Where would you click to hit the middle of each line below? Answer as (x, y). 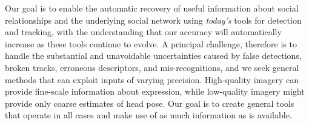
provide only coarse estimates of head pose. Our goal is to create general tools (150, 103)
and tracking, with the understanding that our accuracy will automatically (143, 32)
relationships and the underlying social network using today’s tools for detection (153, 20)
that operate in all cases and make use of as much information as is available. (148, 115)
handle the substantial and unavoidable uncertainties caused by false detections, (153, 56)
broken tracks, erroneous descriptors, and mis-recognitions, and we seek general (152, 67)
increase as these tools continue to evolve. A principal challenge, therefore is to (151, 43)
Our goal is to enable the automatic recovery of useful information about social (152, 8)
